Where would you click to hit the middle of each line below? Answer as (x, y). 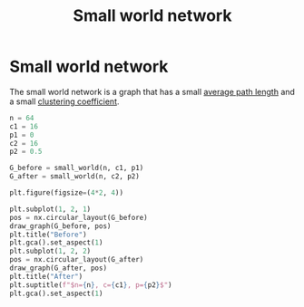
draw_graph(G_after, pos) (58, 268)
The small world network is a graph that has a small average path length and (152, 91)
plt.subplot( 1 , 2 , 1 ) (50, 209)
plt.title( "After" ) (46, 276)
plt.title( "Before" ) (49, 235)
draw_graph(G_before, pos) (60, 226)
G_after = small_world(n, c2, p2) (75, 177)
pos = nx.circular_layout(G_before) (78, 217)
